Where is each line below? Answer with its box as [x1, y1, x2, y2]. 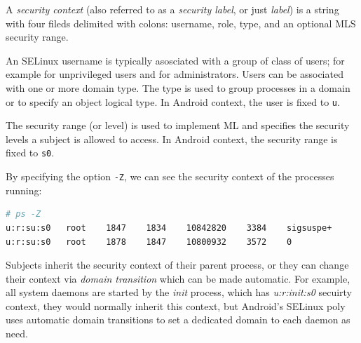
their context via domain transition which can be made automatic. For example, [6, 271, 350, 285]
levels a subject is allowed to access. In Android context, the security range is [6, 131, 338, 146]
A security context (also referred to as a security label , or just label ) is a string [6, 2, 339, 16]
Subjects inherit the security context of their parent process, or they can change [6, 257, 349, 272]
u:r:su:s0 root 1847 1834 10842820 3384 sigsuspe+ [6, 222, 332, 233]
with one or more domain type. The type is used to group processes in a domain [6, 80, 350, 95]
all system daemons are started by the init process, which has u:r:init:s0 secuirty [6, 285, 353, 300]
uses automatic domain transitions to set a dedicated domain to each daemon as [6, 312, 350, 327]
